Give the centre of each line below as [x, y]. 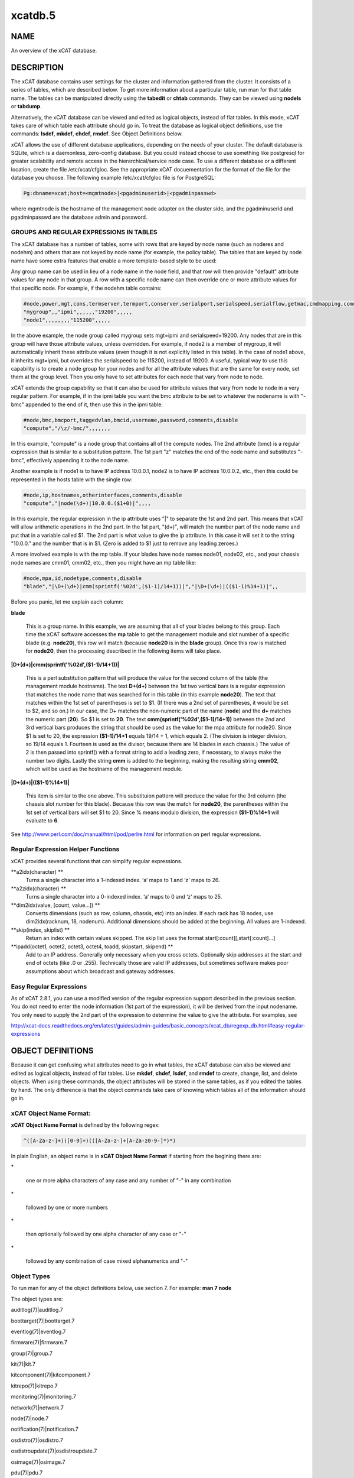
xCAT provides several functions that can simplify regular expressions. [97, 861]
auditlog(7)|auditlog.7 [37, 1310]
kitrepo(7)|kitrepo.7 [35, 1386]
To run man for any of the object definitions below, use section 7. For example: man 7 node [121, 1288]
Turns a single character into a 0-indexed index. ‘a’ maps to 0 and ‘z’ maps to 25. [124, 897]
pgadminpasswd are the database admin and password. [79, 217]
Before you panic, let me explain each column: [67, 602]
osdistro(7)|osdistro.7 [37, 1440]
